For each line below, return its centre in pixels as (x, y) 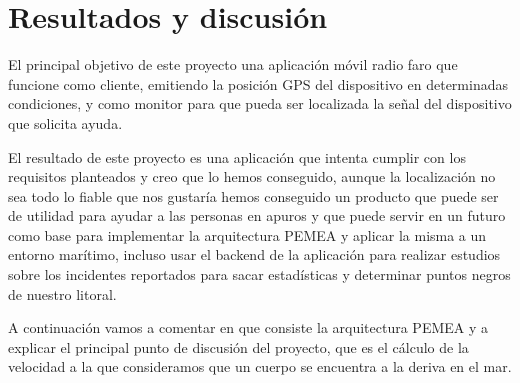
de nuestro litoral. (62, 293)
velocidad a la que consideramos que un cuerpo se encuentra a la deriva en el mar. (260, 366)
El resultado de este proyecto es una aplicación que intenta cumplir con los (237, 156)
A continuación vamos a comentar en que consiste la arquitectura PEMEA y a (248, 327)
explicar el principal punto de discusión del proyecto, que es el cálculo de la (238, 346)
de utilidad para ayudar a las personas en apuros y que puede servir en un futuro (257, 215)
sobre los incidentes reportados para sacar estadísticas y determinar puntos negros (259, 274)
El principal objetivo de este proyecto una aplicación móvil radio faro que (233, 64)
